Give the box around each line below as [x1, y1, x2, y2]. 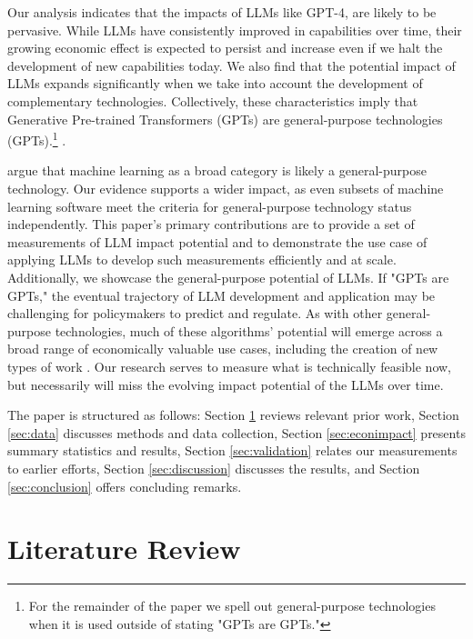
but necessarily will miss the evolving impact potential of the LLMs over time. [7, 374, 444, 394]
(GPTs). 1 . [7, 128, 66, 149]
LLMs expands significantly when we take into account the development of [7, 74, 423, 93]
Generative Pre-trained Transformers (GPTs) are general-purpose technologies [7, 109, 443, 128]
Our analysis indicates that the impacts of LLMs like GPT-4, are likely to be [7, 3, 437, 21]
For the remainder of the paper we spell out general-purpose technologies [28, 596, 436, 615]
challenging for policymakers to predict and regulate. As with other [7, 304, 383, 323]
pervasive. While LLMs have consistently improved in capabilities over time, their [7, 20, 462, 39]
